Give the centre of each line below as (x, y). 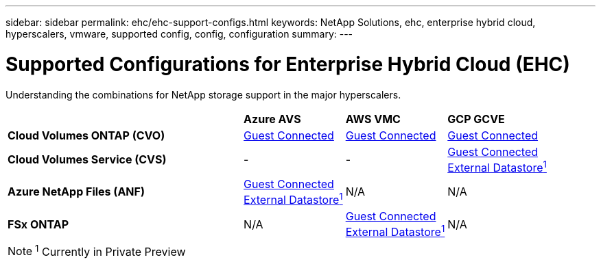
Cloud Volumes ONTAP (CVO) (86, 135)
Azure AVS (272, 119)
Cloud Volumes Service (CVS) (87, 160)
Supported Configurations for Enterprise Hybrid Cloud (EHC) (288, 64)
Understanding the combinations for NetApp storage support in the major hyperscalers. (203, 94)
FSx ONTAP (38, 224)
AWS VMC (373, 119)
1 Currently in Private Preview (110, 251)
